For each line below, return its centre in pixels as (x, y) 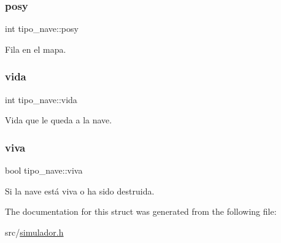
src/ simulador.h (34, 232)
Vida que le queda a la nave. (59, 120)
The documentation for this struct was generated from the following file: (141, 211)
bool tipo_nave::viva (44, 170)
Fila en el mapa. (36, 49)
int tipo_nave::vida (41, 99)
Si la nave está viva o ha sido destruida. (80, 191)
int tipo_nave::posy (42, 29)
